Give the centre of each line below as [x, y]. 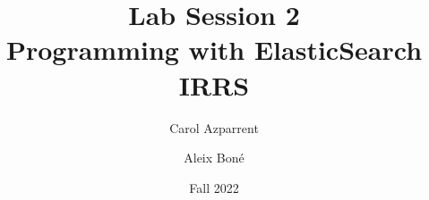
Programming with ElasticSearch [214, 50]
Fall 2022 [214, 187]
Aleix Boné [214, 158]
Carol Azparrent [214, 127]
